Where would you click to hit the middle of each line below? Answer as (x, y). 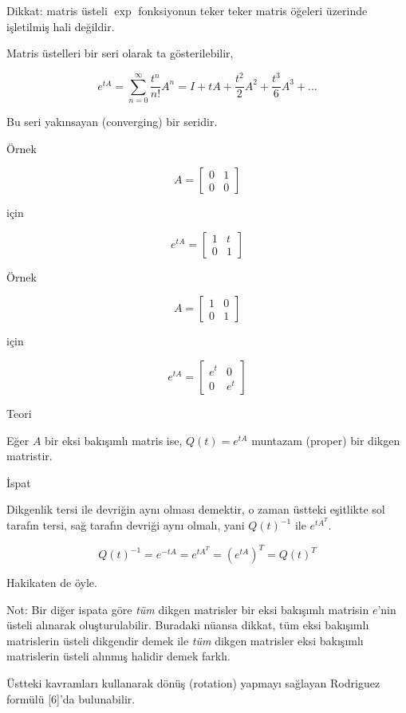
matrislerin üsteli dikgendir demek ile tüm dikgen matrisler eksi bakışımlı (185, 640)
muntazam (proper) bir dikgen (326, 440)
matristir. (30, 456)
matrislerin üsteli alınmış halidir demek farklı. (118, 656)
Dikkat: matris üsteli (57, 10)
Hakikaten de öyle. (52, 583)
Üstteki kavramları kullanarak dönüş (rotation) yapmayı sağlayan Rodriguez (193, 683)
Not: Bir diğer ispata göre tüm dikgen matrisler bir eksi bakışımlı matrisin (188, 609)
